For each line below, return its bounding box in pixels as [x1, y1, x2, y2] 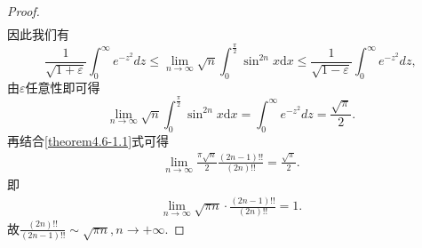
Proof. [7, 2, 40, 20]
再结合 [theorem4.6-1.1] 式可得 [7, 131, 170, 149]
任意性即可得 [25, 77, 100, 96]
